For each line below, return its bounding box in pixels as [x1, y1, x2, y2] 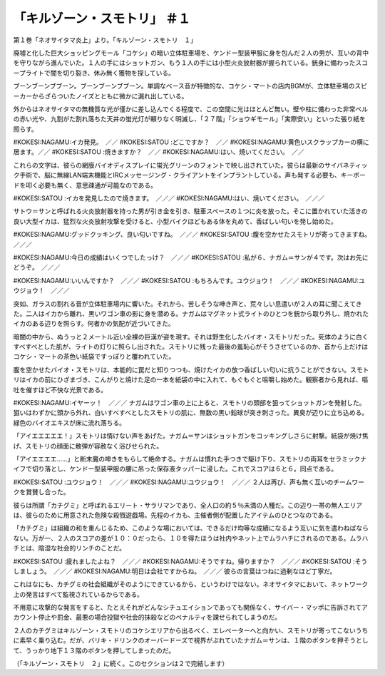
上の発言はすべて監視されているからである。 [13, 590, 144, 598]
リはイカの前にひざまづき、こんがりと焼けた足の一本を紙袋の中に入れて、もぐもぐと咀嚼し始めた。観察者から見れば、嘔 [13, 375, 369, 384]
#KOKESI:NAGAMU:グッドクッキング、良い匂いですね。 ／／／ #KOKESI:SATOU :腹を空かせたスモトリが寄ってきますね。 [13, 230, 368, 239]
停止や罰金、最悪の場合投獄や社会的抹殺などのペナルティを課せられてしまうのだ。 [38, 613, 282, 622]
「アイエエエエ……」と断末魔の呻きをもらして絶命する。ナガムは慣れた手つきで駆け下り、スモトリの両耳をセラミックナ [13, 455, 367, 463]
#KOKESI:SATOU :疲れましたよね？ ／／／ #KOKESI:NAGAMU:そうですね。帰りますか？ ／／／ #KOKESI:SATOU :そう [13, 557, 368, 565]
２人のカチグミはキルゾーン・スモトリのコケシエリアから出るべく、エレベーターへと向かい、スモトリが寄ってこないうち [13, 626, 369, 635]
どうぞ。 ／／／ [13, 263, 61, 272]
